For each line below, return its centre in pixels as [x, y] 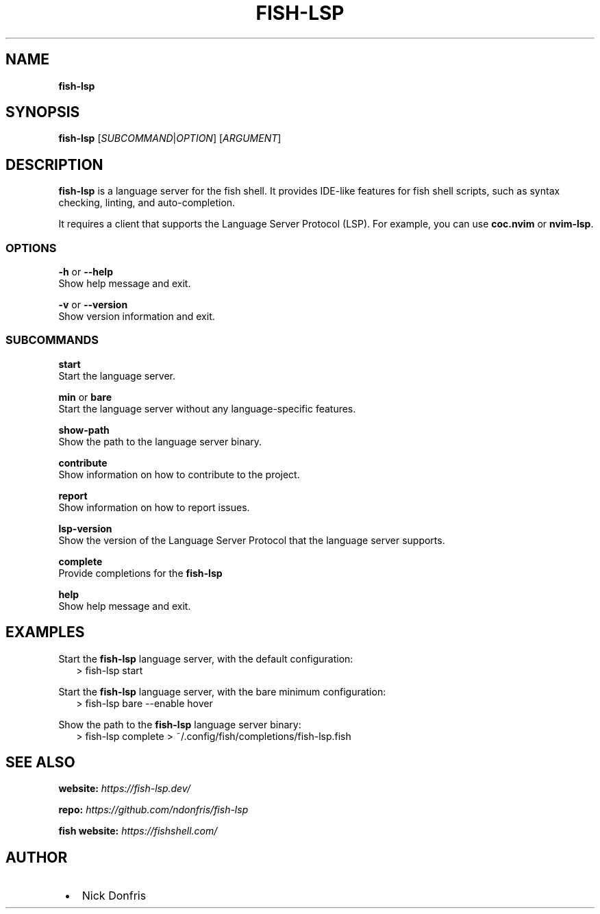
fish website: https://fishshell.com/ [138, 831]
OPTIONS [31, 248]
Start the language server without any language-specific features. [207, 408]
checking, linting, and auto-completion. [147, 203]
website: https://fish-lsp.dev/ [124, 789]
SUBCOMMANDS [52, 340]
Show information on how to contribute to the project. [179, 474]
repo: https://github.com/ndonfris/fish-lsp [153, 810]
